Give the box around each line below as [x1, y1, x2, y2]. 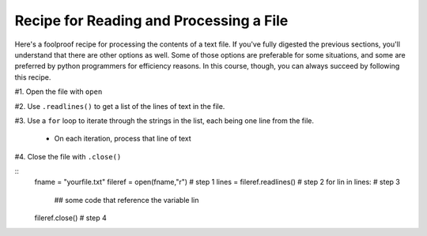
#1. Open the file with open [14, 87, 103, 96]
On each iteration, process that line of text [54, 134, 191, 144]
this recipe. [14, 72, 51, 82]
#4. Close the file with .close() [14, 152, 122, 161]
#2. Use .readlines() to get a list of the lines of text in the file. [14, 101, 225, 111]
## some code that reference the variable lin [54, 195, 199, 204]
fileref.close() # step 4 [34, 213, 107, 223]
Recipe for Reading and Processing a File [14, 12, 289, 29]
